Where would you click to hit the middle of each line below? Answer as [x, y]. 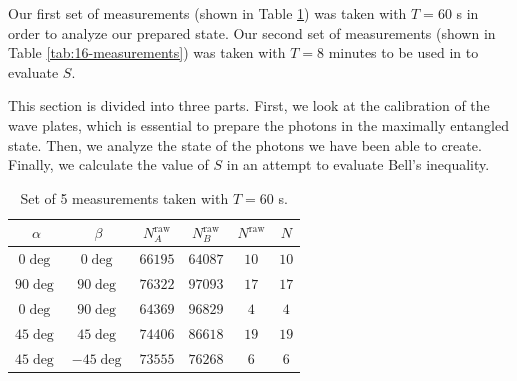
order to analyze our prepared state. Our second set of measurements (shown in [252, 32]
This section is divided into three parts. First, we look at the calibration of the [249, 105]
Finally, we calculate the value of [108, 164]
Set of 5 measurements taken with [124, 197]
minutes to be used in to [403, 52]
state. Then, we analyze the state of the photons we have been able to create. [245, 144]
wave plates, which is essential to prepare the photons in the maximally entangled [258, 124]
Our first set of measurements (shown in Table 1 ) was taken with [207, 13]
